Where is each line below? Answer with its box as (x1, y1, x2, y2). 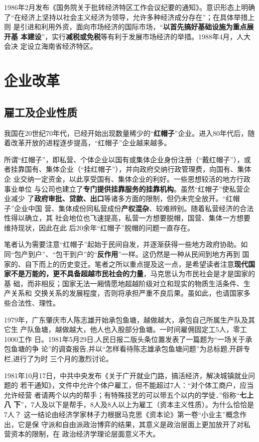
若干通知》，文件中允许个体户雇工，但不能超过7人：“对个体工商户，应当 (20, 380, 254, 390)
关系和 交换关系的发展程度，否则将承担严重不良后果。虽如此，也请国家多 (10, 288, 251, 298)
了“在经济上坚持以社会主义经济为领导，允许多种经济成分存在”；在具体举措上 (4, 11, 255, 22)
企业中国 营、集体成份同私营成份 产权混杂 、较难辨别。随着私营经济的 (14, 203, 240, 213)
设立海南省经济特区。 (27, 41, 97, 51)
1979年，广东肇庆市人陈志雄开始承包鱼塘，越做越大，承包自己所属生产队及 (4, 314, 248, 325)
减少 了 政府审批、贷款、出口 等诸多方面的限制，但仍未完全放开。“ (10, 193, 226, 204)
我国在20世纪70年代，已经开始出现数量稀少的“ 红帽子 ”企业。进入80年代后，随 (4, 127, 255, 138)
